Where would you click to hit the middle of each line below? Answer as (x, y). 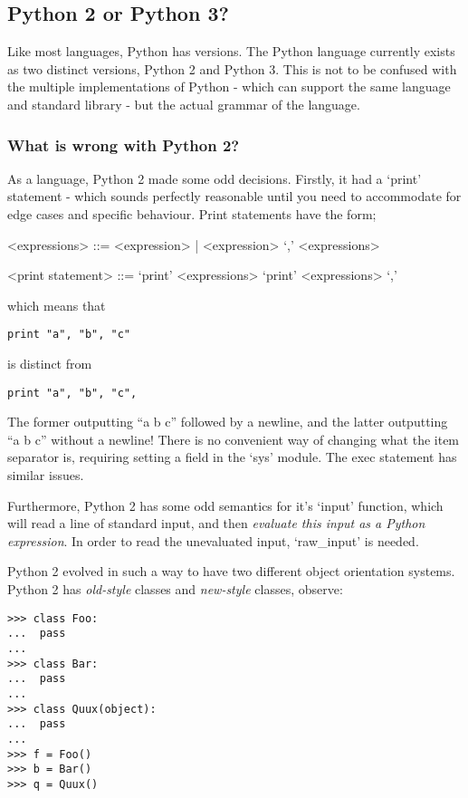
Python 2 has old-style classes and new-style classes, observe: (175, 589)
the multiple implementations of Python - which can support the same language (229, 87)
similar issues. (46, 475)
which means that (57, 305)
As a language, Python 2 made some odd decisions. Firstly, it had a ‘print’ (215, 178)
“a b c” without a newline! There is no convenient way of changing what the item (234, 439)
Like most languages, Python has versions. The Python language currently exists (231, 51)
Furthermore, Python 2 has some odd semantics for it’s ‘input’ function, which (225, 505)
